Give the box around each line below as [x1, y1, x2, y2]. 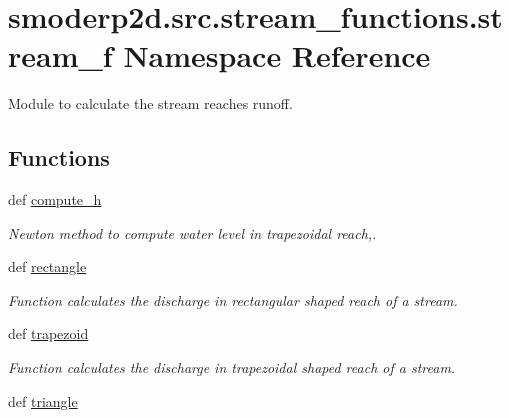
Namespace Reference [123, 35, 431, 76]
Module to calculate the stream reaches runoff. [8, 93, 293, 114]
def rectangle [8, 256, 87, 277]
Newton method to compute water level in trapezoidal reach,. [8, 222, 377, 243]
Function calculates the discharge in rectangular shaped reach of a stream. [8, 289, 458, 310]
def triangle [8, 390, 78, 411]
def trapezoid [8, 323, 89, 344]
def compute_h [8, 189, 102, 210]
